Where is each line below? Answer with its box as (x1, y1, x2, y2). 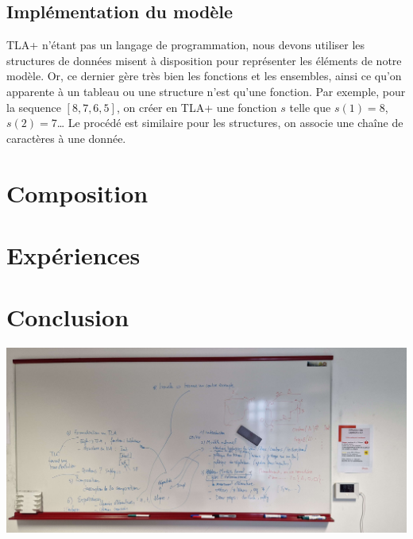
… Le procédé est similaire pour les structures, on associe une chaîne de (56, 114, 403, 131)
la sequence (6, 98, 61, 115)
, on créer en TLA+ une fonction (116, 98, 277, 115)
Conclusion (6, 301, 129, 333)
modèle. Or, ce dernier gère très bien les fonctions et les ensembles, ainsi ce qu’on (6, 67, 402, 84)
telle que (289, 98, 331, 115)
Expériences (6, 238, 141, 271)
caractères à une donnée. (6, 129, 126, 146)
